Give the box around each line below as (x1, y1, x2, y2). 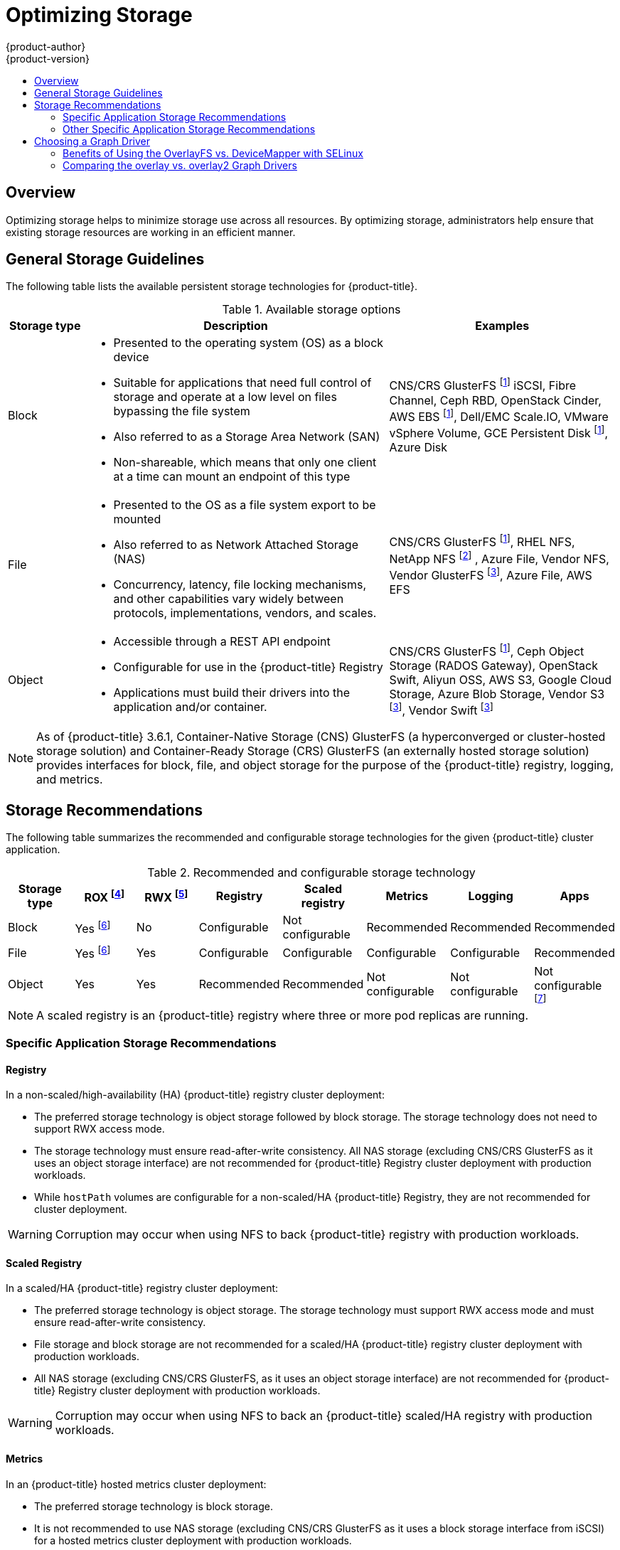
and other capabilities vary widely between (113, 592, 344, 606)
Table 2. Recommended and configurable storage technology (147, 865, 476, 880)
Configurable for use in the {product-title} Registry (113, 660, 383, 675)
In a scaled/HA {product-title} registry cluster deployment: (6, 1282, 279, 1295)
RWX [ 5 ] (144, 887, 188, 904)
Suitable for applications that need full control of (113, 375, 372, 390)
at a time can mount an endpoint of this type (113, 469, 351, 484)
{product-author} (6, 40, 86, 53)
